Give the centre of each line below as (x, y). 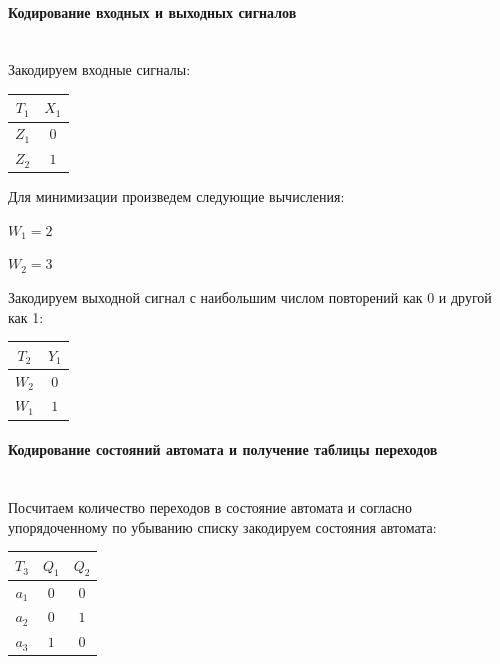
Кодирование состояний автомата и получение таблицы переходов (223, 449)
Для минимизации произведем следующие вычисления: (176, 196)
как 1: (26, 316)
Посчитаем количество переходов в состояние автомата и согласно (210, 506)
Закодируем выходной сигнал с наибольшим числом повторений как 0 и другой (250, 297)
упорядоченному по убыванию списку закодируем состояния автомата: (222, 526)
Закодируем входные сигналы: (99, 69)
